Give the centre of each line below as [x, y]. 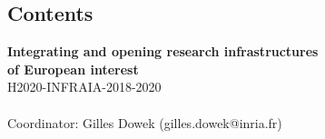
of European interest [73, 69]
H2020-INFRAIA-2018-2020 [84, 87]
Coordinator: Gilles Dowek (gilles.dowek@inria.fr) [145, 122]
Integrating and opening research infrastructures [163, 51]
